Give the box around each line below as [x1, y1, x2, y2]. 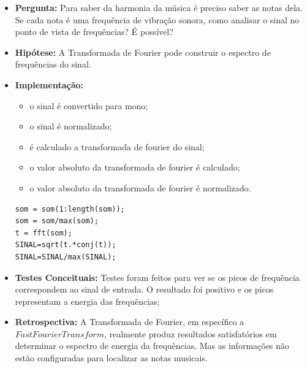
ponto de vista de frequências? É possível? [15, 25, 173, 38]
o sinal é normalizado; [29, 120, 112, 132]
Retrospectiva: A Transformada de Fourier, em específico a [15, 315, 244, 328]
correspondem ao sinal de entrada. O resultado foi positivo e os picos [15, 283, 274, 296]
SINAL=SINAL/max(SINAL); [15, 252, 116, 261]
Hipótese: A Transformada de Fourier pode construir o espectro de [15, 45, 271, 58]
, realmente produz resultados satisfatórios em [104, 327, 277, 340]
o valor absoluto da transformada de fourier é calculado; [29, 161, 240, 174]
